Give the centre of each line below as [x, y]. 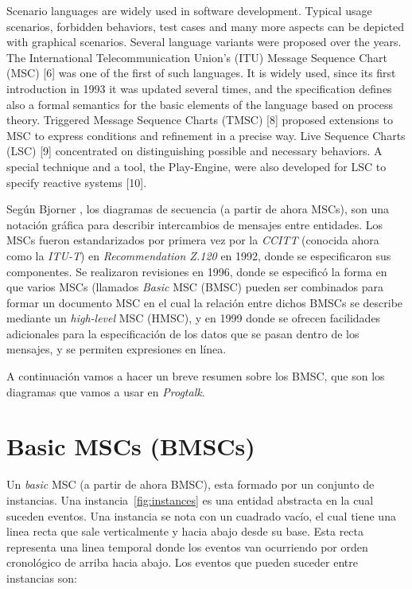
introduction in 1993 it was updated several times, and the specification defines [199, 88]
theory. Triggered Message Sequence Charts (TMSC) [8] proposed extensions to [200, 120]
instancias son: [42, 577]
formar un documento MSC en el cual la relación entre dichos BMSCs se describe [205, 302]
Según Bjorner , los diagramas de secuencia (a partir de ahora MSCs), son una [198, 209]
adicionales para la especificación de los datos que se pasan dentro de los [183, 333]
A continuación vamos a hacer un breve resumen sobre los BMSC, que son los [196, 376]
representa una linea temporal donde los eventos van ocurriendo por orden [187, 546]
